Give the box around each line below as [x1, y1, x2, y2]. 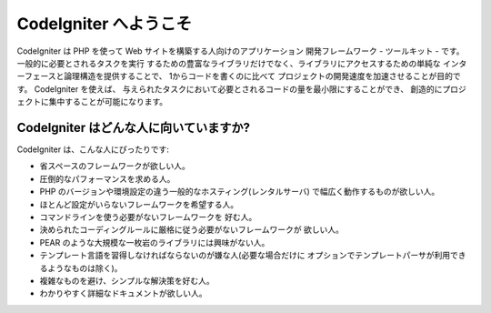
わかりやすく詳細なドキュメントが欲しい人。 [39, 288, 207, 299]
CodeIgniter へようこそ [16, 14, 193, 34]
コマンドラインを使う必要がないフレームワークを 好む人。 [39, 211, 257, 222]
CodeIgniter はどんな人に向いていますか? [16, 119, 250, 136]
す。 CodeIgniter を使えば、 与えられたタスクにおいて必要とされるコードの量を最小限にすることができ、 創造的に [16, 83, 443, 95]
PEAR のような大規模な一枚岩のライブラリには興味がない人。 [39, 237, 270, 247]
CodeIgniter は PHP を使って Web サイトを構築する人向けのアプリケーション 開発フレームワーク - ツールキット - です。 [16, 45, 465, 56]
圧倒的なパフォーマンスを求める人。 [39, 173, 175, 184]
